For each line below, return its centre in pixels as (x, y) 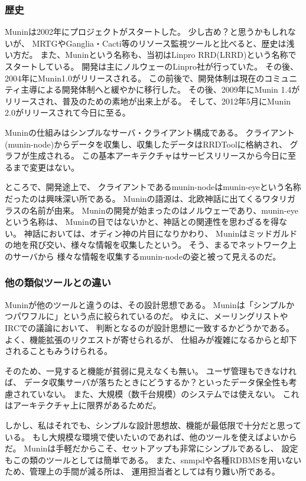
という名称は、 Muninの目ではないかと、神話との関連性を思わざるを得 (142, 222)
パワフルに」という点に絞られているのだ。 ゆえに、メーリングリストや (150, 316)
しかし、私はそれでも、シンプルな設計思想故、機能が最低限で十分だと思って (153, 425)
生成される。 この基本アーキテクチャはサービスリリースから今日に (158, 156)
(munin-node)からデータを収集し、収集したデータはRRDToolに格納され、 (146, 144)
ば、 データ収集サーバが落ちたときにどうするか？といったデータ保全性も (147, 382)
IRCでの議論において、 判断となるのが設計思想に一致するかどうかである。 (150, 327)
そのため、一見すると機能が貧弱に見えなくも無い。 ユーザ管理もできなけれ (151, 370)
